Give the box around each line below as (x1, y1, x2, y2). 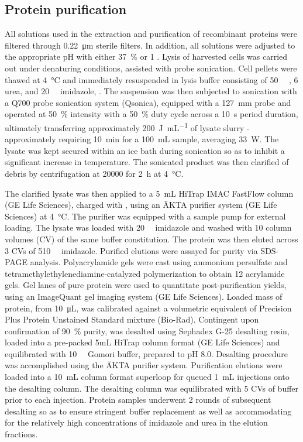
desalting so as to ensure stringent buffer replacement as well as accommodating (5, 405, 292, 417)
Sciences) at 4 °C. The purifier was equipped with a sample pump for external (5, 210, 286, 222)
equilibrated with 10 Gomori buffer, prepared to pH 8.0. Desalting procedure (5, 347, 288, 359)
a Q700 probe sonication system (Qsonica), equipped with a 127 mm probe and (5, 96, 291, 108)
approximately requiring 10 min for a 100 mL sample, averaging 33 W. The (5, 133, 279, 145)
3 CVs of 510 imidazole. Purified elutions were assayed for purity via (5, 244, 258, 256)
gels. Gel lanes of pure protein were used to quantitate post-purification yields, (5, 279, 287, 291)
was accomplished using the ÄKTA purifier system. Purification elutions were (5, 359, 283, 371)
